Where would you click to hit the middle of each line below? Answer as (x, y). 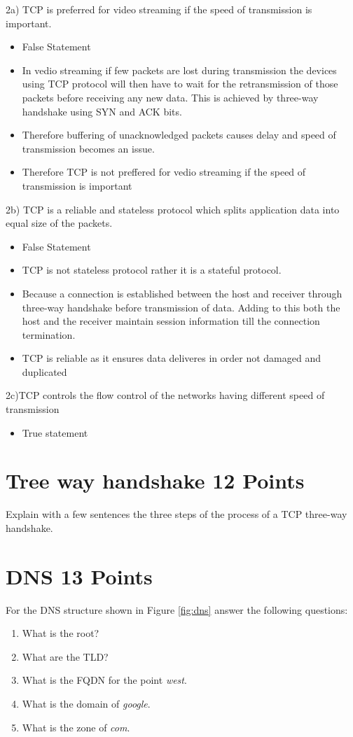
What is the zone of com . (76, 727)
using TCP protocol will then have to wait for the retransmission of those (180, 84)
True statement (55, 432)
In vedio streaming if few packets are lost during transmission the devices (179, 70)
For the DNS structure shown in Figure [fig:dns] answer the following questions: (177, 609)
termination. (49, 334)
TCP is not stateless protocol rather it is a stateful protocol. (152, 270)
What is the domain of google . (86, 704)
